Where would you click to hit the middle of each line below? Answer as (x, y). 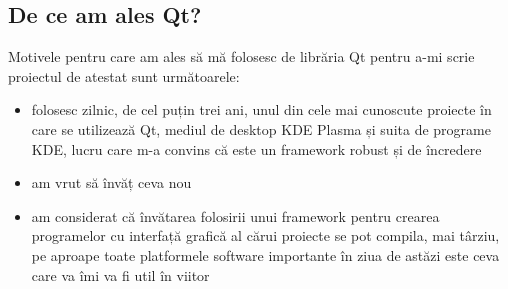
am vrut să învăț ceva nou (111, 182)
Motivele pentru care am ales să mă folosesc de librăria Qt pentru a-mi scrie (241, 56)
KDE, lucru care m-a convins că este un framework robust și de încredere (256, 148)
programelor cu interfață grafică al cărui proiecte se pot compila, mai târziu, (265, 235)
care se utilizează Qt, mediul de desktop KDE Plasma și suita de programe (261, 128)
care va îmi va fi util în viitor (120, 274)
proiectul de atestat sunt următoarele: (124, 75)
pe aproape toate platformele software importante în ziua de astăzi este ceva (265, 254)
